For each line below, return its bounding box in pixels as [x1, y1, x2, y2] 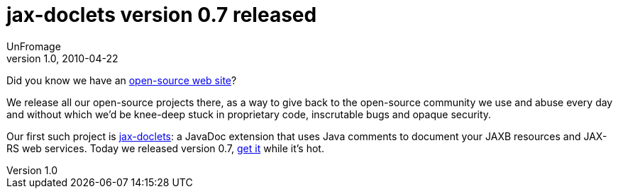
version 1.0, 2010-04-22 [6, 52, 118, 64]
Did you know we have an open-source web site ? [6, 74, 237, 86]
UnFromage [6, 40, 61, 52]
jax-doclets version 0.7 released [6, 3, 317, 27]
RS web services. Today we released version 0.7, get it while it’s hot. [6, 142, 324, 154]
